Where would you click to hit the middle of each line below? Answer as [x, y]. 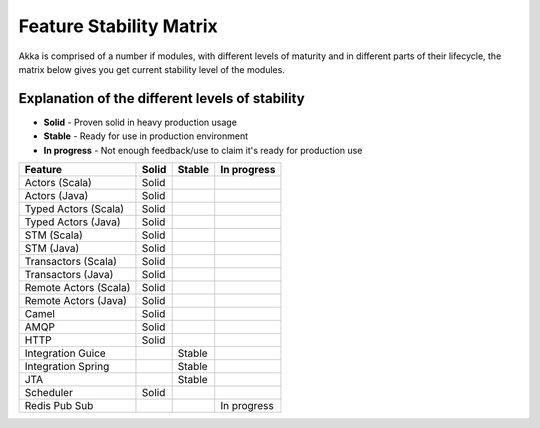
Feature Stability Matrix [118, 26]
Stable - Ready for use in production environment [146, 136]
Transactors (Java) [69, 275]
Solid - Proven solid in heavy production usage [140, 122]
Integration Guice [65, 353]
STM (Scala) [54, 235]
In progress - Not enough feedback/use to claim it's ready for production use [203, 150]
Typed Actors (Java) [72, 222]
